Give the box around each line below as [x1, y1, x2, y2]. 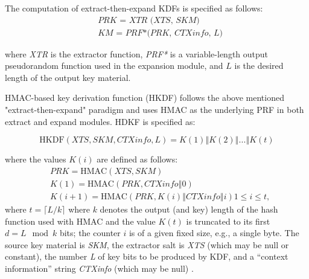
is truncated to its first [186, 214, 270, 227]
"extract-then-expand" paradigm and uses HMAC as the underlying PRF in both [5, 103, 304, 116]
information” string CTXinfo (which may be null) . [5, 261, 194, 274]
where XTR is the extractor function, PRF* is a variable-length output [5, 47, 269, 60]
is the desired [234, 59, 284, 72]
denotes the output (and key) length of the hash [100, 202, 278, 215]
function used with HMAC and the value [5, 214, 156, 227]
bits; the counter [59, 226, 121, 239]
